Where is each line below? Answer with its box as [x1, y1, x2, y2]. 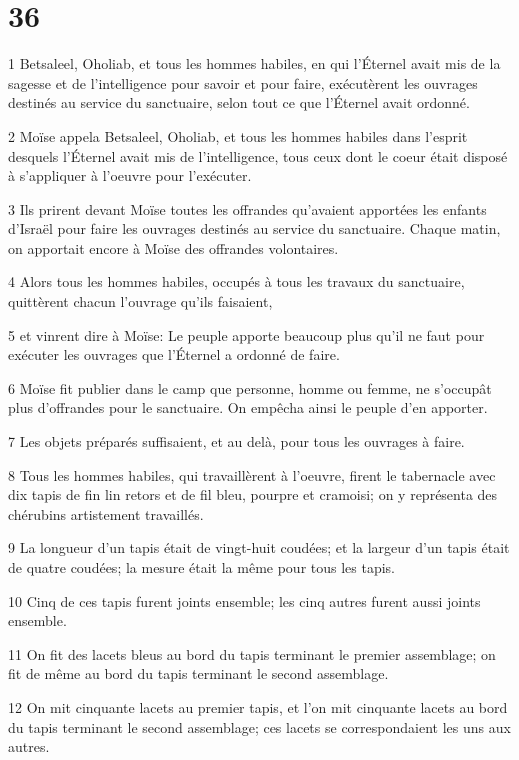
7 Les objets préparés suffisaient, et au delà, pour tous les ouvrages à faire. [8, 431, 465, 452]
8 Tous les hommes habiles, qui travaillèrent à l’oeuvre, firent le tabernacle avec [8, 464, 496, 485]
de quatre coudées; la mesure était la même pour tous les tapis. [8, 557, 396, 577]
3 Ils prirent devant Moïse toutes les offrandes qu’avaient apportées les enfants [8, 198, 487, 219]
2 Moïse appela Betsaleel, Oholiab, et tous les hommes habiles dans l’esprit [8, 125, 468, 146]
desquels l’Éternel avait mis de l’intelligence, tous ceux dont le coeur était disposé [8, 145, 508, 166]
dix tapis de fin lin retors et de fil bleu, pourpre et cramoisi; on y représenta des [8, 484, 498, 505]
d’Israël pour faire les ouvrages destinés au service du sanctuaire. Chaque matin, [8, 218, 501, 239]
